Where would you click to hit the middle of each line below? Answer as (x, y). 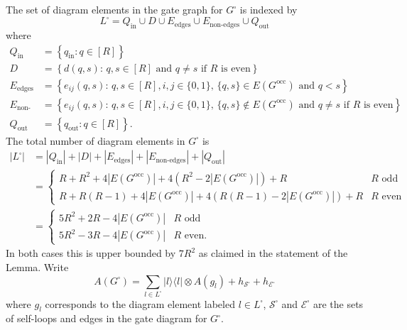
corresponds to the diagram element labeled (140, 303)
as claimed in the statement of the (273, 253)
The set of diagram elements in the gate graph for (114, 9)
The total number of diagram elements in (96, 140)
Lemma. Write (37, 267)
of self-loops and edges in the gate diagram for (107, 318)
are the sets (338, 303)
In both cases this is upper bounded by (91, 253)
